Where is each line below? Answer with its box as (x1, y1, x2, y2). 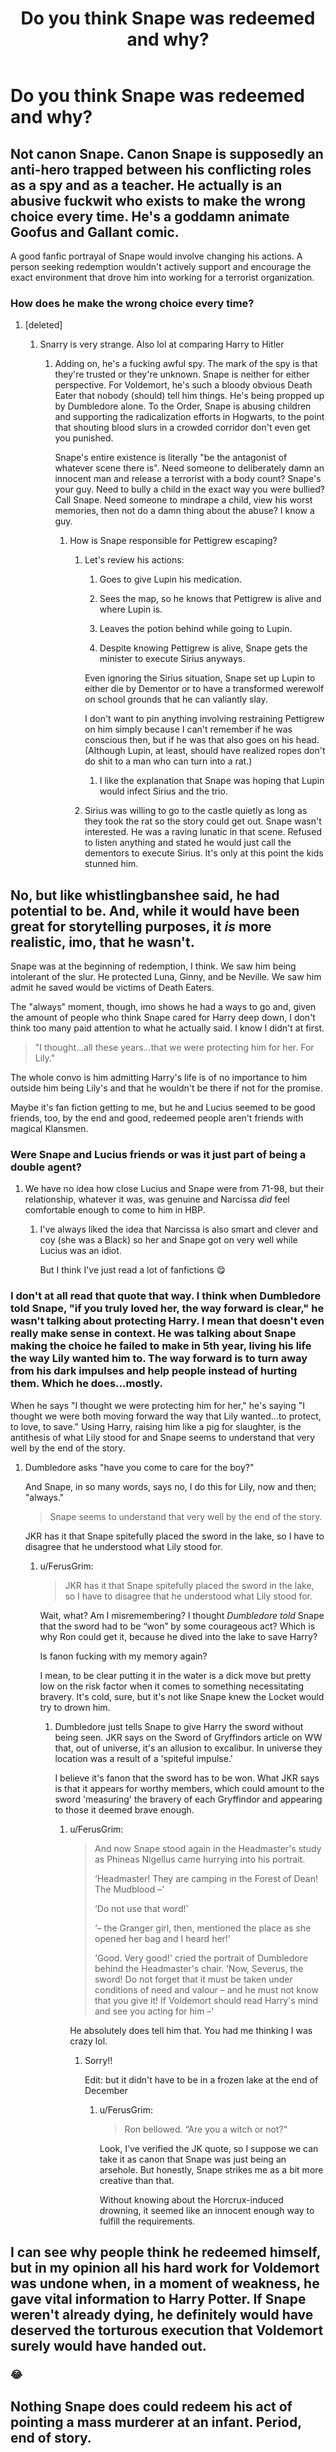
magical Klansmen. (10, 1123, 89, 1135)
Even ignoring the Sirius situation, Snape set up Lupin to (84, 672, 316, 684)
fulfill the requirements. (99, 2215, 196, 2227)
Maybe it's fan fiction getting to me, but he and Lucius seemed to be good (10, 1102, 316, 1114)
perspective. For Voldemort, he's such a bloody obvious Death (54, 379, 313, 391)
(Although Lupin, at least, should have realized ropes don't (84, 745, 326, 757)
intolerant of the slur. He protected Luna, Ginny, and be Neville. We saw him (10, 971, 322, 983)
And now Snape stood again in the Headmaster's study (94, 1842, 322, 1854)
